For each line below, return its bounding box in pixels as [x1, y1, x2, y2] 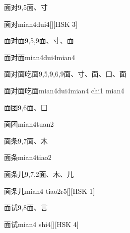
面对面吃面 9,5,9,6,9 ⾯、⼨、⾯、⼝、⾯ [4, 69, 127, 79]
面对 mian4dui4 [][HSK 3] [4, 18, 78, 29]
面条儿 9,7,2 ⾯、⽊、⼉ [4, 168, 74, 179]
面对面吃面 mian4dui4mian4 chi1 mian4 [4, 85, 125, 95]
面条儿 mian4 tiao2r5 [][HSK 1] [4, 185, 95, 196]
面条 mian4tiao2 [4, 152, 52, 162]
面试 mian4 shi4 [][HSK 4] [4, 219, 79, 229]
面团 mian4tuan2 [4, 119, 54, 129]
